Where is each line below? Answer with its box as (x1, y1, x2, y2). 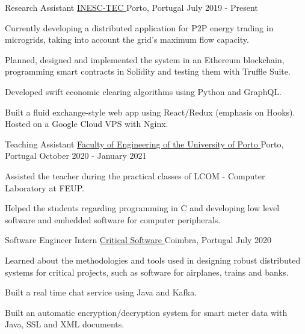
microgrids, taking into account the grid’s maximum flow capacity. (5, 33, 249, 46)
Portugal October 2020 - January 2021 (5, 149, 147, 162)
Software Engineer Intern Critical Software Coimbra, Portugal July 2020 (5, 233, 272, 246)
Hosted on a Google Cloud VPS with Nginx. (5, 117, 168, 130)
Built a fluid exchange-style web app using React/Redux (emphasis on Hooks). (5, 105, 295, 118)
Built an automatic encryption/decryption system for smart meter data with (5, 306, 288, 318)
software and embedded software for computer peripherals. (5, 213, 221, 226)
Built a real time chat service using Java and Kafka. (5, 286, 197, 298)
